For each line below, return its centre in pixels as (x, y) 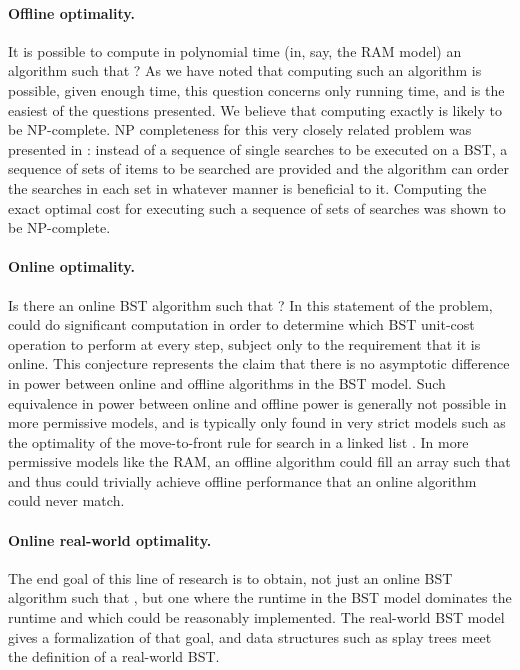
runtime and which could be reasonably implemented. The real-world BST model (256, 617)
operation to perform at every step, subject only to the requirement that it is (244, 343)
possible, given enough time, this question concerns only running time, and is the (256, 89)
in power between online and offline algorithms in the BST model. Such (227, 382)
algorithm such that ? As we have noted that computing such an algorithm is (245, 70)
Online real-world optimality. (110, 539)
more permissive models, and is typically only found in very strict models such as (257, 422)
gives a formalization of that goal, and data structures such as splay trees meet (250, 636)
